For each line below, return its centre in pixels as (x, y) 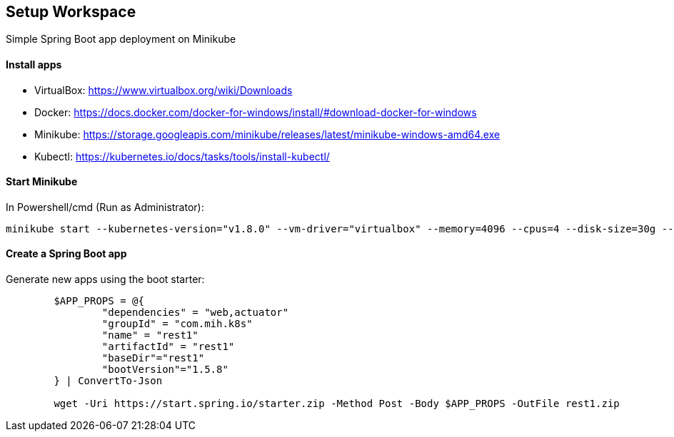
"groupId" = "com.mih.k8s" (177, 324)
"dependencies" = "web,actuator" (195, 313)
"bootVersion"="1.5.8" (165, 370)
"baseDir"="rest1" (153, 358)
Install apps (34, 65)
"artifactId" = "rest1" (168, 347)
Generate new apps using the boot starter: (105, 279)
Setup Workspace (71, 12)
